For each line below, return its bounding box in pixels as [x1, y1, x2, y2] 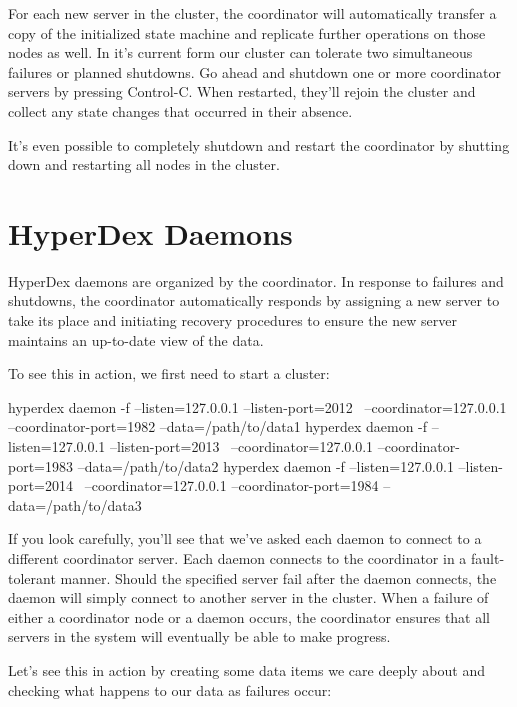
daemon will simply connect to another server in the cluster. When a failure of [8, 587, 489, 608]
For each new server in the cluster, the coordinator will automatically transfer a [8, 3, 497, 23]
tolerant [8, 567, 56, 588]
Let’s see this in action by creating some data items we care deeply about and [8, 659, 485, 680]
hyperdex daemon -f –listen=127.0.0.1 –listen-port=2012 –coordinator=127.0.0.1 [8, 396, 507, 417]
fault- [471, 548, 505, 568]
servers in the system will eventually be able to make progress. [8, 626, 391, 647]
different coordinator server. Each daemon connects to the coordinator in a [8, 548, 467, 568]
